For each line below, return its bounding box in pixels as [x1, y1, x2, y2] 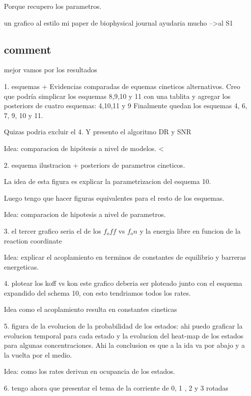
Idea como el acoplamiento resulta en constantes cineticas [4, 304, 177, 314]
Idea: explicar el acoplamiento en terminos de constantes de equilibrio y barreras [4, 252, 246, 262]
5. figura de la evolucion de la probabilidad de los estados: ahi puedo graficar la [4, 321, 243, 331]
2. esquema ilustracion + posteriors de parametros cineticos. [4, 159, 185, 170]
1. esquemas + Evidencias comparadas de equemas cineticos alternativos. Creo [4, 81, 241, 91]
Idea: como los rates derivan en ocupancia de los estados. [4, 366, 175, 376]
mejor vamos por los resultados [4, 64, 97, 75]
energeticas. [4, 261, 39, 272]
